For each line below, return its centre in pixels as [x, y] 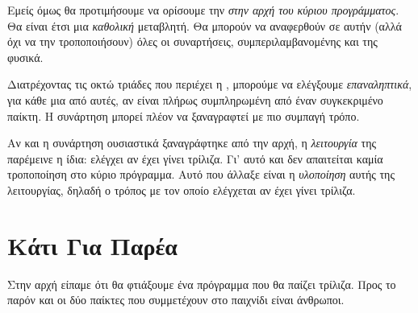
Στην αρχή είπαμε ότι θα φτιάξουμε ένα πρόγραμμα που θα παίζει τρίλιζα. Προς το [202, 284]
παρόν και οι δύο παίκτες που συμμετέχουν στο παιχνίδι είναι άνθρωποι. [176, 300]
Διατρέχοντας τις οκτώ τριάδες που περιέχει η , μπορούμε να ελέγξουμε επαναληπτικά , [210, 84]
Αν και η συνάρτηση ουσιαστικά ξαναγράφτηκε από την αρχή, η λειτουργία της [192, 143]
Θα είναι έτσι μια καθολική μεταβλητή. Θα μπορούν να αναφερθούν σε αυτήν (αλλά [205, 25]
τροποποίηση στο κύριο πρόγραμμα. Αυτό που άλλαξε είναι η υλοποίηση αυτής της [201, 174]
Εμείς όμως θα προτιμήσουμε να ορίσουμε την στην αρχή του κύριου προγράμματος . [203, 10]
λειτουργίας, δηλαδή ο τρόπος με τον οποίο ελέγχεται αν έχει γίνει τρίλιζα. [182, 189]
